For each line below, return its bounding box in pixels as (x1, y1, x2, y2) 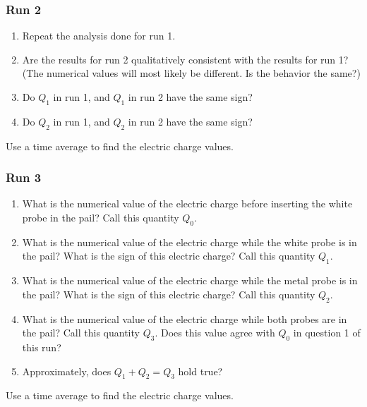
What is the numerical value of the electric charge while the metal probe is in (22, 273, 358, 288)
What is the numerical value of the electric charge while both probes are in (22, 311, 347, 326)
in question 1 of (293, 325, 361, 340)
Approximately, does (22, 363, 112, 378)
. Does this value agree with (155, 325, 275, 340)
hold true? (178, 363, 223, 378)
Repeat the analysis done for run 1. (22, 28, 176, 43)
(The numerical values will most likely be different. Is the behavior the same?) (22, 66, 361, 80)
